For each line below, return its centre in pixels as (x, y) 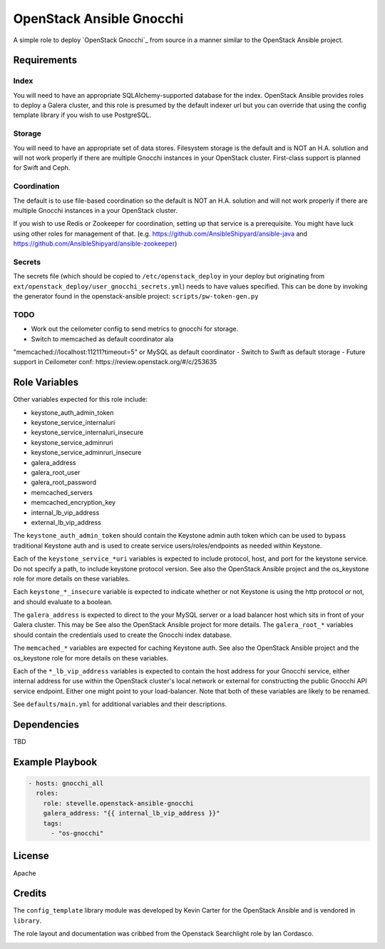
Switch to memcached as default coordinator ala (102, 338)
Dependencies (46, 724)
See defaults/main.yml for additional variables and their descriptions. (120, 704)
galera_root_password (63, 483)
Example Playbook (55, 762)
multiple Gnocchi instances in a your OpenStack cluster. (95, 210)
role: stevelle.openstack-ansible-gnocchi (118, 803)
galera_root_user (56, 472)
